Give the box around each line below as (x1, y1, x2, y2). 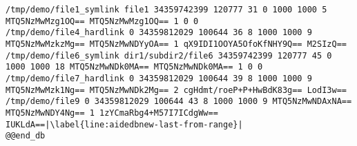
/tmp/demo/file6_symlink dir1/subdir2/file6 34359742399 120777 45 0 (6, 50, 332, 61)
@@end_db (6, 131, 46, 141)
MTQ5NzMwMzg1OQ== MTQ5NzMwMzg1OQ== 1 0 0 (6, 16, 199, 26)
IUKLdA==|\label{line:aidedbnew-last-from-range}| (6, 119, 243, 129)
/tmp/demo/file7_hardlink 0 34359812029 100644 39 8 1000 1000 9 (6, 73, 312, 83)
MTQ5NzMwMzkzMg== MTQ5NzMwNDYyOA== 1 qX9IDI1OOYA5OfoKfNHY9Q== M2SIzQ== (6, 39, 347, 49)
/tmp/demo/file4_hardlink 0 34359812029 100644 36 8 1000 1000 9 (6, 28, 312, 38)
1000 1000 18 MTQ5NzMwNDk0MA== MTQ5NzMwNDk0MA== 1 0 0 (6, 62, 263, 72)
